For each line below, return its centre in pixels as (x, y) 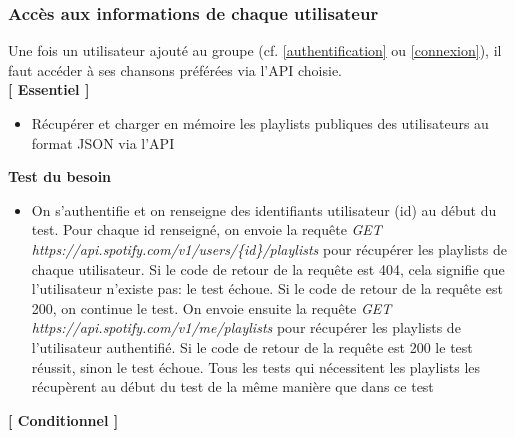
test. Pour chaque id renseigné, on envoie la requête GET (206, 229)
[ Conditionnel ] (63, 419)
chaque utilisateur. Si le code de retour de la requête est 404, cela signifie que (268, 268)
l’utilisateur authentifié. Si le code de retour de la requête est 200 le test (252, 346)
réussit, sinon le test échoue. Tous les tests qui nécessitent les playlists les (256, 366)
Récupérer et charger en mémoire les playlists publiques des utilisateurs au (260, 123)
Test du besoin (60, 176)
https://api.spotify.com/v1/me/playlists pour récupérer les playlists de (246, 327)
